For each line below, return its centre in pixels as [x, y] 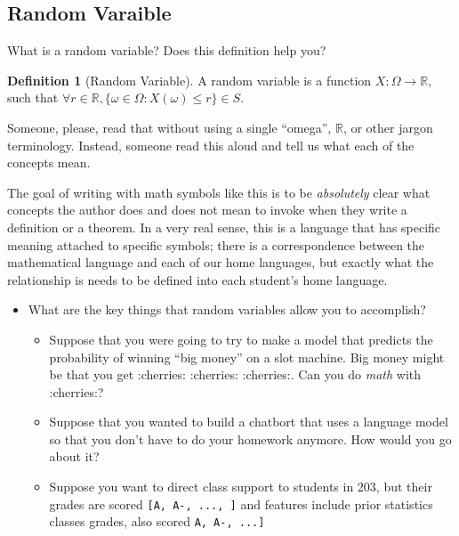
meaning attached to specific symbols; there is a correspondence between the [216, 244]
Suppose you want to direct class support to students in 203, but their [241, 487]
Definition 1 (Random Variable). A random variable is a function [189, 80]
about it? [74, 456]
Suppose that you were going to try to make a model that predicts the [241, 339]
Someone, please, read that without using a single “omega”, [169, 127]
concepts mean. [49, 162]
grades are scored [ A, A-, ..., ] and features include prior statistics [241, 504]
